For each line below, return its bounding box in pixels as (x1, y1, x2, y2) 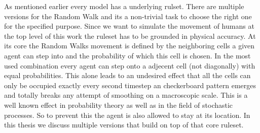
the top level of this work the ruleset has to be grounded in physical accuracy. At (4, 30, 256, 41)
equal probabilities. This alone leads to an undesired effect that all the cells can (4, 70, 251, 81)
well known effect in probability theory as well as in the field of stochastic (4, 99, 233, 110)
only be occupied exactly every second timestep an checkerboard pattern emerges (4, 80, 256, 90)
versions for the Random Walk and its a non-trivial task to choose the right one (4, 11, 252, 21)
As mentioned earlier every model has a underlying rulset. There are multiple (4, 1, 244, 11)
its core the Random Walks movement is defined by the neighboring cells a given (4, 40, 255, 51)
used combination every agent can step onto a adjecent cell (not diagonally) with (4, 60, 255, 71)
